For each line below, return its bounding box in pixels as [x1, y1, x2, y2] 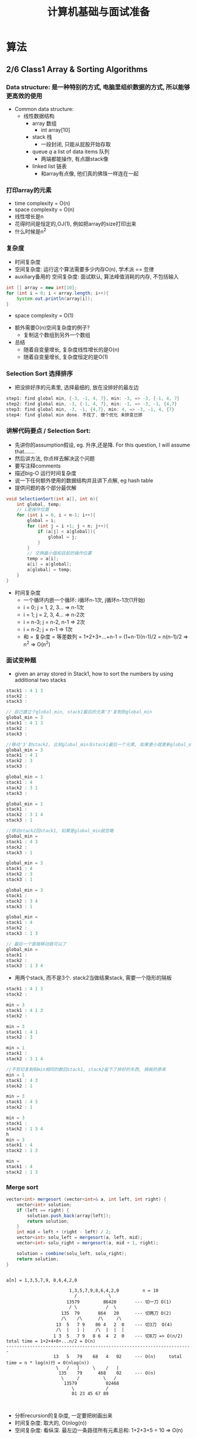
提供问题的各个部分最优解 [14, 484, 77, 491]
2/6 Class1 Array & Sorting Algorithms [6, 64, 148, 74]
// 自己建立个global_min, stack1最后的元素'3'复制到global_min [6, 709, 152, 715]
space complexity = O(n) [14, 206, 75, 213]
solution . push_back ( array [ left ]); [27, 1213, 111, 1219]
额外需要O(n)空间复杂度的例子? [14, 324, 90, 331]
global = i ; [27, 517, 57, 524]
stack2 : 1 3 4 [6, 1126, 43, 1132]
